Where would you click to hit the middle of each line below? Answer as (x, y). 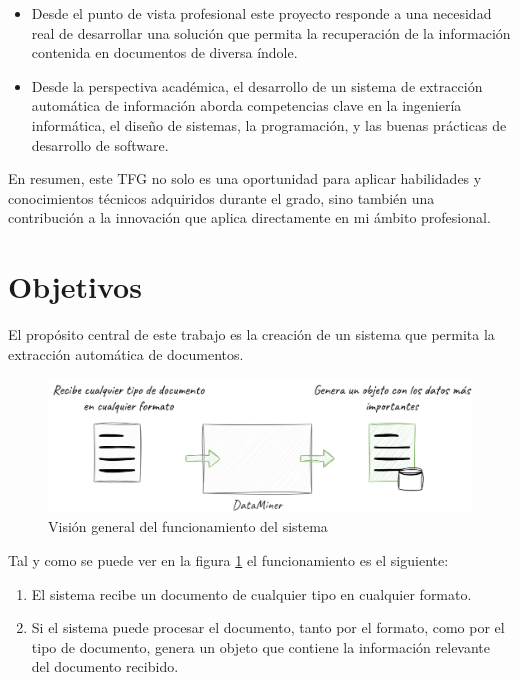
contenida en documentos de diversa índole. (164, 52)
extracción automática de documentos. (126, 353)
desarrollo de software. (100, 144)
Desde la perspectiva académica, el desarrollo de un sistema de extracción (257, 85)
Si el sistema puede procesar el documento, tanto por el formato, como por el (268, 627)
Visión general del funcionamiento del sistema (188, 526)
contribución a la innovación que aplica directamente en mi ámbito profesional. (249, 217)
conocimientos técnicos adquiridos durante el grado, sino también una (221, 197)
